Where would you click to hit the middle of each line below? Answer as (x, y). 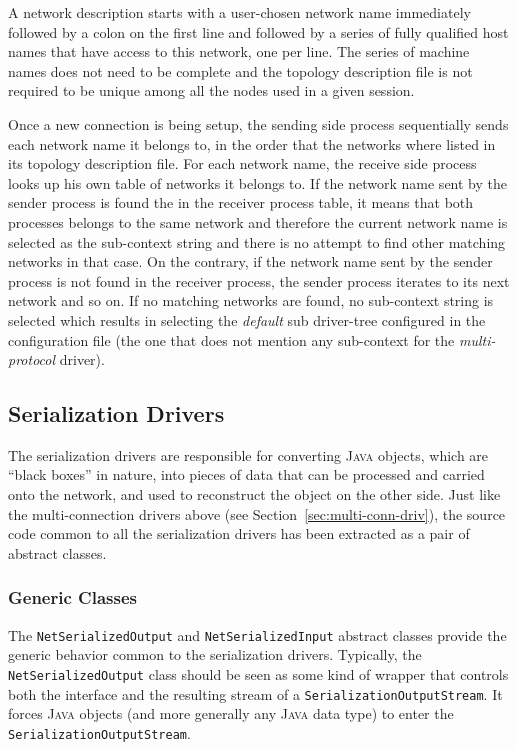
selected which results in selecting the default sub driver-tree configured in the (247, 319)
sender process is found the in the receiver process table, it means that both (241, 202)
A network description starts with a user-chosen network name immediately (239, 12)
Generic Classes (72, 597)
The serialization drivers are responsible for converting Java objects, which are (248, 454)
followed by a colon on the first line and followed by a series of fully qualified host (258, 31)
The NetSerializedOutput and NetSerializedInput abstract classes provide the (257, 634)
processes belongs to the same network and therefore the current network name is (258, 221)
